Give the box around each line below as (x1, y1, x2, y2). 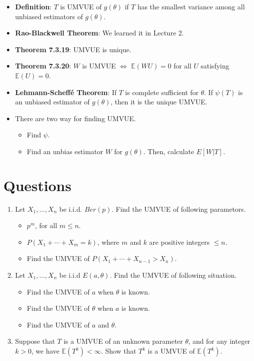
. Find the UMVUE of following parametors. (111, 203, 246, 214)
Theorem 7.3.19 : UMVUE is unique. (15, 44, 132, 54)
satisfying (201, 61, 229, 71)
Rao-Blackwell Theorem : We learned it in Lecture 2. (15, 28, 184, 38)
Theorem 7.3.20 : (15, 61, 72, 71)
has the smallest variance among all (137, 1, 245, 11)
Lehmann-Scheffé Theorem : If (15, 87, 117, 97)
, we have (31, 346, 60, 356)
